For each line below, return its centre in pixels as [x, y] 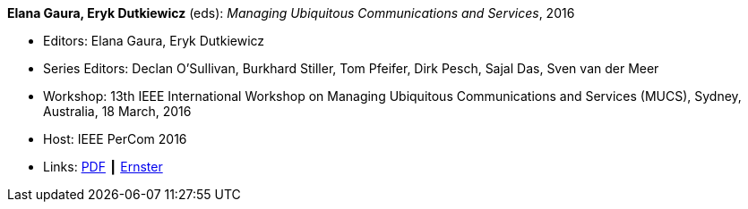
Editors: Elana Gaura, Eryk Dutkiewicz [154, 41]
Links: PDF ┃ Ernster [103, 167]
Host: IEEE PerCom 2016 [115, 139]
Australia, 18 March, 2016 [117, 111]
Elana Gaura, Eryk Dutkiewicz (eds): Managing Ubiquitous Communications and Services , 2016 [291, 13]
